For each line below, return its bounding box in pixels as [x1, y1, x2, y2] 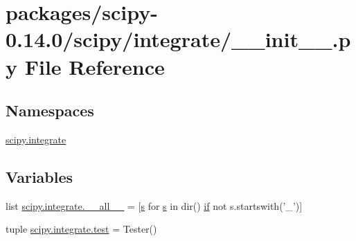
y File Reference [6, 52, 165, 80]
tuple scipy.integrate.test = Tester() [6, 222, 157, 236]
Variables [6, 166, 73, 187]
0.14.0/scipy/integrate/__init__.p [6, 25, 351, 53]
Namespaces [6, 100, 94, 121]
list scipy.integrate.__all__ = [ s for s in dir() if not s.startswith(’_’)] [6, 198, 303, 213]
